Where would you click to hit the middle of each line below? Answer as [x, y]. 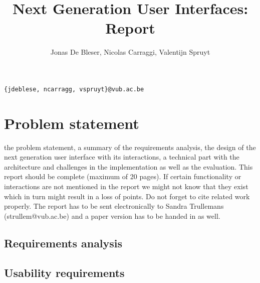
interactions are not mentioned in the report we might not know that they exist [126, 186]
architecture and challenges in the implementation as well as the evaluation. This [128, 166]
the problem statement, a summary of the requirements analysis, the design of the [130, 147]
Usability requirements [64, 272]
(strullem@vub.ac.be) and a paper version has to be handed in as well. [112, 216]
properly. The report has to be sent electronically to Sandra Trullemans [114, 206]
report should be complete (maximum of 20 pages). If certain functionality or [123, 176]
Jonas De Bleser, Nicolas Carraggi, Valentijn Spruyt [130, 52]
